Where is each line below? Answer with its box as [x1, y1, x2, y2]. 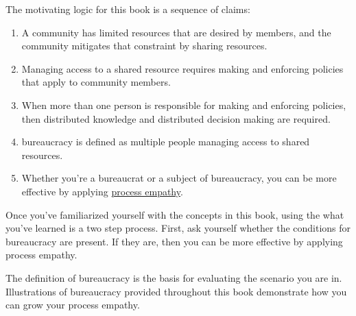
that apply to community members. [21, 75, 171, 89]
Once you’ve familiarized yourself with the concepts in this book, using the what [5, 207, 344, 221]
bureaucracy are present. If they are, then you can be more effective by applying [5, 234, 343, 248]
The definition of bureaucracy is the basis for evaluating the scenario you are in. [5, 270, 342, 284]
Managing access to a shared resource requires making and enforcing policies [21, 61, 344, 75]
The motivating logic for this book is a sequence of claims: [5, 2, 250, 16]
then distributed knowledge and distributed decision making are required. [21, 111, 331, 125]
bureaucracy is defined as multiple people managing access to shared [21, 134, 310, 149]
